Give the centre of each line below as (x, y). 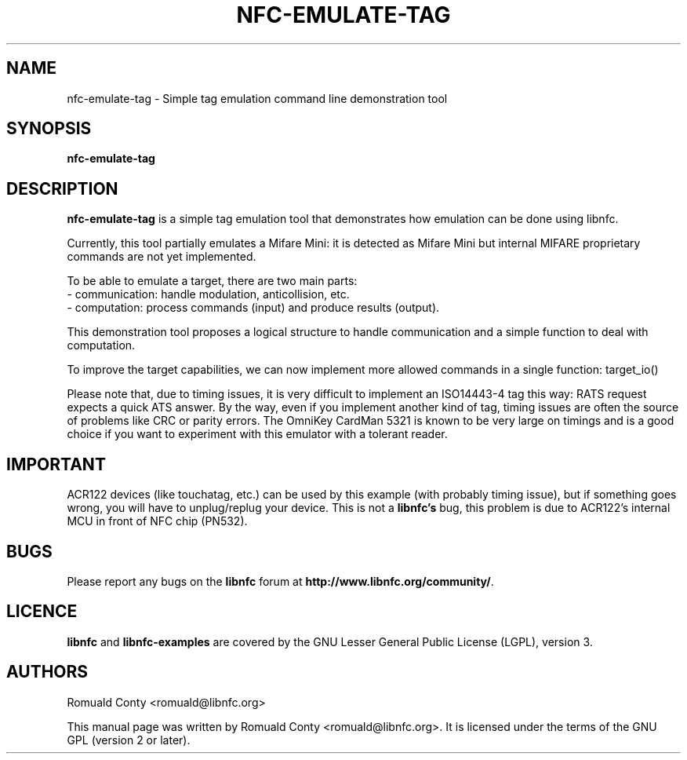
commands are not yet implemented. (162, 257)
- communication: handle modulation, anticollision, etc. (208, 294)
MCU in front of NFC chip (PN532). (157, 521)
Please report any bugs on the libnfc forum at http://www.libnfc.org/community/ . (280, 581)
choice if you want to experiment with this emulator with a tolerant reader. (257, 434)
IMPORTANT (56, 464)
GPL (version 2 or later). (129, 740)
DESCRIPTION (62, 188)
